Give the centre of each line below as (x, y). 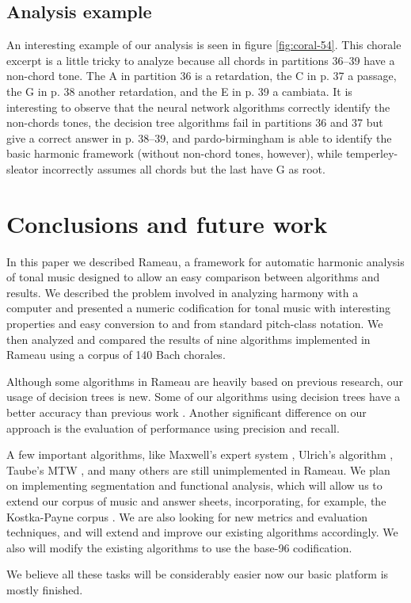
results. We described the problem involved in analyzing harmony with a (183, 292)
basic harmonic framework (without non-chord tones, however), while (175, 153)
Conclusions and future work (167, 223)
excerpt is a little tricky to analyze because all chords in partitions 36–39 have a (201, 60)
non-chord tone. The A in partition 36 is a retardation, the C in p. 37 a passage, (202, 76)
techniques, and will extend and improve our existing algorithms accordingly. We (202, 532)
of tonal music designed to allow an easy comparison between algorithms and (193, 277)
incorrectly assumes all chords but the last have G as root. (184, 168)
